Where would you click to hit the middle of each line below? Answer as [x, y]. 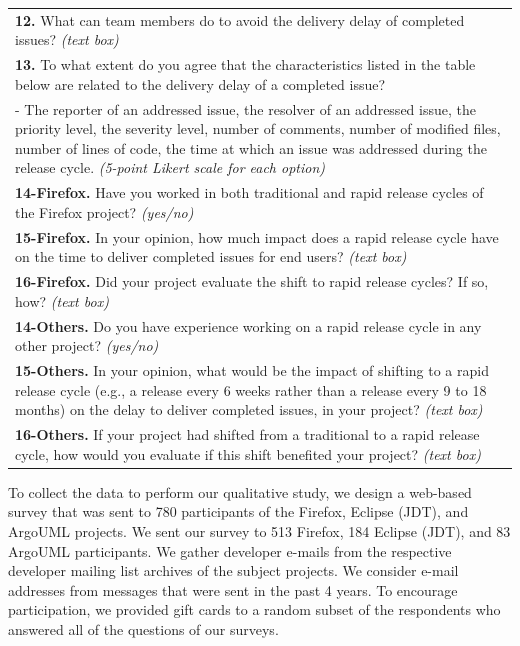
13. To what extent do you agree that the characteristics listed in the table [245, 64]
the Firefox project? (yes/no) [104, 211]
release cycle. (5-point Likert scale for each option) [170, 167]
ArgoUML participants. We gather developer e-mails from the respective [230, 550]
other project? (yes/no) [87, 345]
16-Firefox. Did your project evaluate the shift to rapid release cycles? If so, [252, 281]
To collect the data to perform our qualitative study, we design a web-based [240, 491]
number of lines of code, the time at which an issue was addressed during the [251, 147]
